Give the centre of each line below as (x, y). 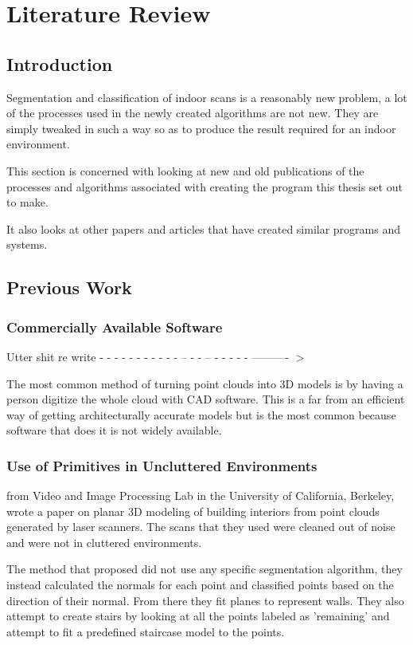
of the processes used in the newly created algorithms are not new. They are (193, 113)
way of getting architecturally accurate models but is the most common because (201, 414)
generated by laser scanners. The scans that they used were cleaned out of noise (201, 527)
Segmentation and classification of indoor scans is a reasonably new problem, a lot (207, 97)
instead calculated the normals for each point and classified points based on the (200, 585)
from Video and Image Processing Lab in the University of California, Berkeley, (201, 496)
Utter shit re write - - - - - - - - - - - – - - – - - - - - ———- (148, 356)
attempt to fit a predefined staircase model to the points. (146, 631)
